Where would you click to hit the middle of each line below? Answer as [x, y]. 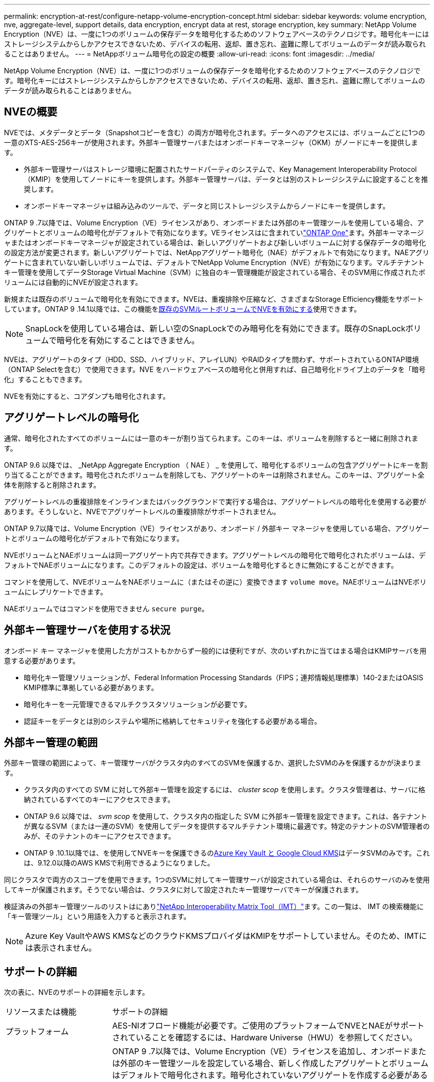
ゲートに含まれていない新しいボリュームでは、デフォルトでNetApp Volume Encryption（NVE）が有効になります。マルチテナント [215, 262]
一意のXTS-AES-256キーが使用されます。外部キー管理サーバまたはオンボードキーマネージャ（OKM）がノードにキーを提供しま [211, 142]
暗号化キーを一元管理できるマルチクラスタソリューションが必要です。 [138, 704]
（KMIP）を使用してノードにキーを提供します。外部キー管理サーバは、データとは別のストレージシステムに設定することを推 [226, 179]
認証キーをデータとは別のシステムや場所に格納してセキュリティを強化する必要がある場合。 [173, 721]
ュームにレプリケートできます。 [56, 592]
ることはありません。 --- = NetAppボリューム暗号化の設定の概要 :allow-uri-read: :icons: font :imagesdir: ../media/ [190, 54]
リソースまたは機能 [41, 1012]
